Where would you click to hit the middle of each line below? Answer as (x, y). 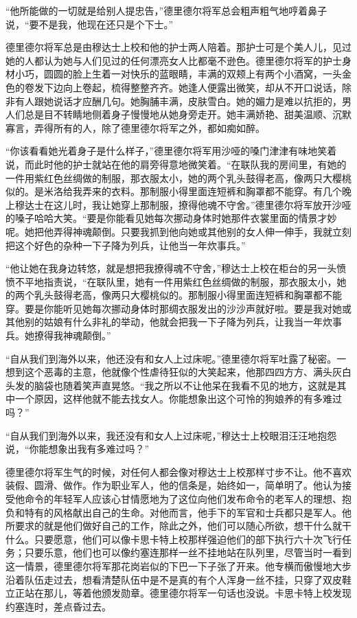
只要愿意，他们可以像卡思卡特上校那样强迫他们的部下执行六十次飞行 (188, 539)
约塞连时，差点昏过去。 (58, 606)
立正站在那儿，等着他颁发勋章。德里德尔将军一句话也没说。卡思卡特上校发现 (178, 593)
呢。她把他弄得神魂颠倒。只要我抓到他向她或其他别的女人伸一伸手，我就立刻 (178, 231)
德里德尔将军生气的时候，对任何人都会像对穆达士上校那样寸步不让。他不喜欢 (178, 471)
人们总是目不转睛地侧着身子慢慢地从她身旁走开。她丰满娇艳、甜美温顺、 (169, 114)
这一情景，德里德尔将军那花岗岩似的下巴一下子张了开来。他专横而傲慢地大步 (178, 565)
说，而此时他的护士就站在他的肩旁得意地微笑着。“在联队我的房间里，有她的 (176, 164)
